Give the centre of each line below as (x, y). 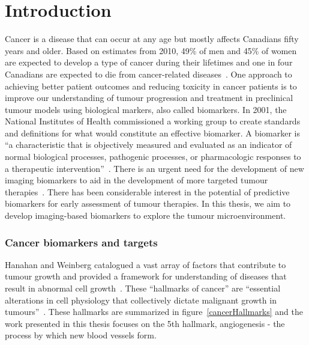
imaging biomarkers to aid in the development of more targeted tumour (136, 180)
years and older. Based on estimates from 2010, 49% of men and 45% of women (151, 50)
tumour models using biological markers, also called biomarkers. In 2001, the (146, 109)
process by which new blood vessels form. (81, 335)
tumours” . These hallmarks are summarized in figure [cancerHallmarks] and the (154, 312)
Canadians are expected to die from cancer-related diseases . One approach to (148, 74)
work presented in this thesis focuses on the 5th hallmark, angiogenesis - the (145, 323)
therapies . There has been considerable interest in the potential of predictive (147, 191)
